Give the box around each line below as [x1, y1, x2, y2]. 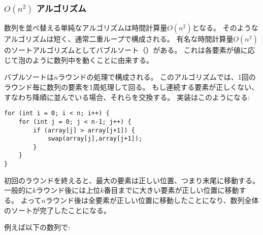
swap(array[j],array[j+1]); [47, 135, 143, 143]
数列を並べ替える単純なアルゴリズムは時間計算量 [4, 22, 168, 33]
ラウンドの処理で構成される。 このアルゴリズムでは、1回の [58, 72, 256, 82]
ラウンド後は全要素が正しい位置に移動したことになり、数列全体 [45, 194, 259, 205]
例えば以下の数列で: [4, 222, 70, 232]
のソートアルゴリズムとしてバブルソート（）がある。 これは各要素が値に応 [4, 45, 255, 55]
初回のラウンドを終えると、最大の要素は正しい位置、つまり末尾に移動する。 [4, 175, 260, 185]
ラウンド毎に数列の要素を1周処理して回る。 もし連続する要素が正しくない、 [4, 82, 259, 92]
